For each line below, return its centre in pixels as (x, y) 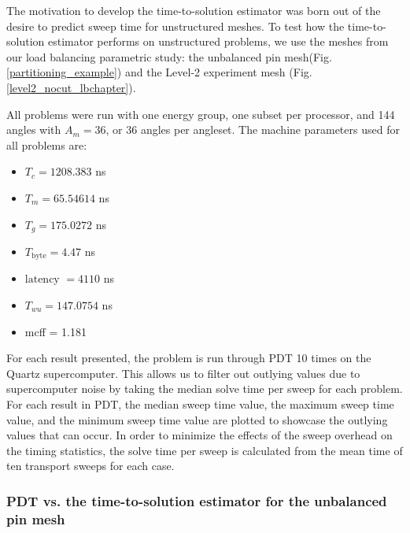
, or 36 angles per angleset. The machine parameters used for (253, 130)
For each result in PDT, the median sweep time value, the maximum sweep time (200, 404)
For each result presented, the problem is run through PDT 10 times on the (189, 358)
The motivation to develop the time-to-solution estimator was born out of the (194, 10)
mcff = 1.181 (55, 331)
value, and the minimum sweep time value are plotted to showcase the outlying (197, 419)
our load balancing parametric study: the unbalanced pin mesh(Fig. (169, 56)
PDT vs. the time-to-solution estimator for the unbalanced (197, 500)
